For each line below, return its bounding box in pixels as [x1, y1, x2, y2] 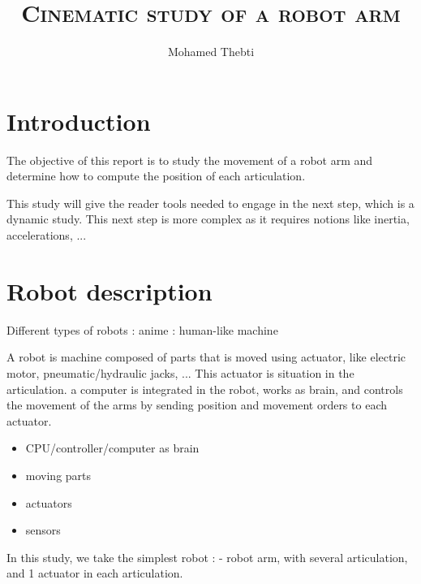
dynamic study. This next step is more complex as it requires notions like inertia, [6, 210, 410, 227]
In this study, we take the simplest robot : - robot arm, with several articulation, [6, 548, 408, 565]
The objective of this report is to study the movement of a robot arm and [6, 151, 373, 168]
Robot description [6, 274, 213, 307]
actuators [25, 494, 72, 511]
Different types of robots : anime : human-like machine [6, 321, 278, 338]
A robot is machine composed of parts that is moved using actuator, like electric [6, 348, 406, 366]
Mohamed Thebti [167, 43, 255, 60]
